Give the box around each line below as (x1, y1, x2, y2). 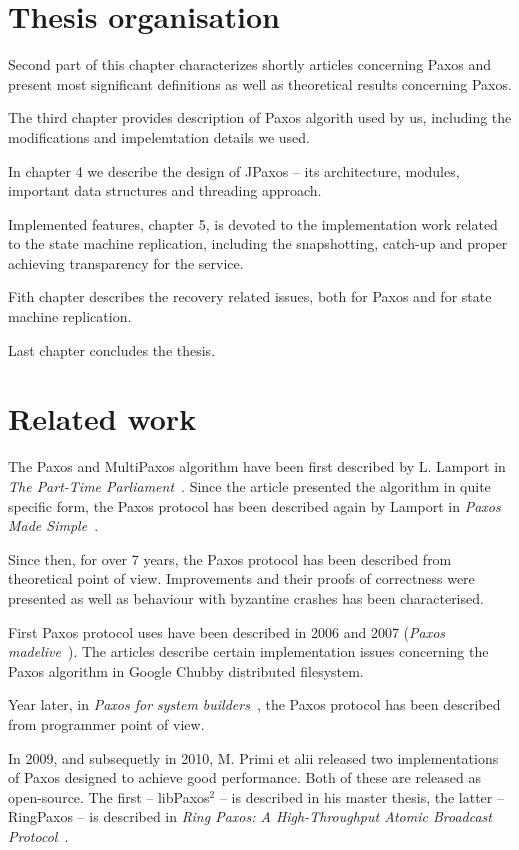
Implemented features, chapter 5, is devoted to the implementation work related (8, 213, 498, 234)
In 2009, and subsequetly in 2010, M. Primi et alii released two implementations (8, 747, 499, 768)
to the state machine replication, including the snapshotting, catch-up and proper (8, 233, 508, 254)
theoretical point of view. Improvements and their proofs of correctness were (8, 568, 475, 589)
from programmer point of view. (8, 713, 205, 734)
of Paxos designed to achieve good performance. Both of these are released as (8, 767, 481, 788)
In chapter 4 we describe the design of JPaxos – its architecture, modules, (8, 160, 460, 181)
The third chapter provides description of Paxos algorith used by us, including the (8, 107, 512, 128)
